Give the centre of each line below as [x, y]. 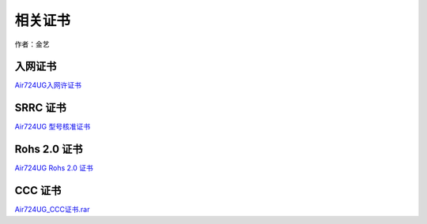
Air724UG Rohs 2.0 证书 [54, 168]
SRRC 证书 [40, 108]
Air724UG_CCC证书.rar [52, 210]
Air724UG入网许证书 [48, 85]
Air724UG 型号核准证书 [53, 127]
